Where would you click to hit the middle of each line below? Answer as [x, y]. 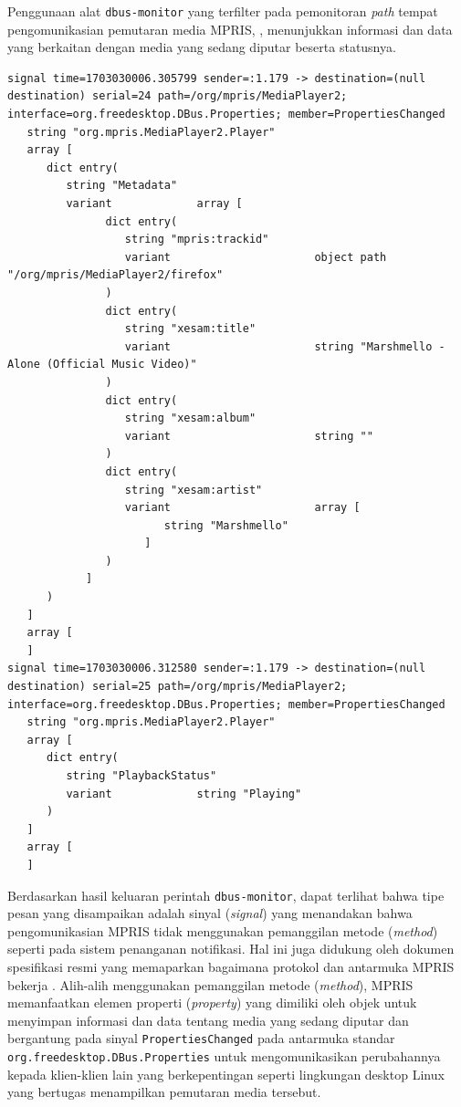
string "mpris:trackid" [197, 240]
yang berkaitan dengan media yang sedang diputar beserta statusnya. [202, 47]
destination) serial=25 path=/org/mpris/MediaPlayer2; [178, 687]
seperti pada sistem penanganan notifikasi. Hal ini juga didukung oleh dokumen [231, 949]
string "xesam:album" [190, 418]
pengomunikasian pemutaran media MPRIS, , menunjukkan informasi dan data [230, 29]
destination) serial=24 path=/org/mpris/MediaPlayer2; [178, 96]
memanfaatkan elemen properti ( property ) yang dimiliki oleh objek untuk [212, 1003]
